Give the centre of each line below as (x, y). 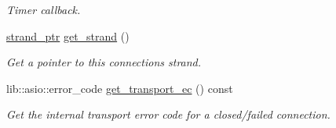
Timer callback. (44, 9)
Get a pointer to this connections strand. (104, 62)
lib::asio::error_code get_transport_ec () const (120, 88)
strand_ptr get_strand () (68, 36)
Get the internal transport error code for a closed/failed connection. (168, 114)
